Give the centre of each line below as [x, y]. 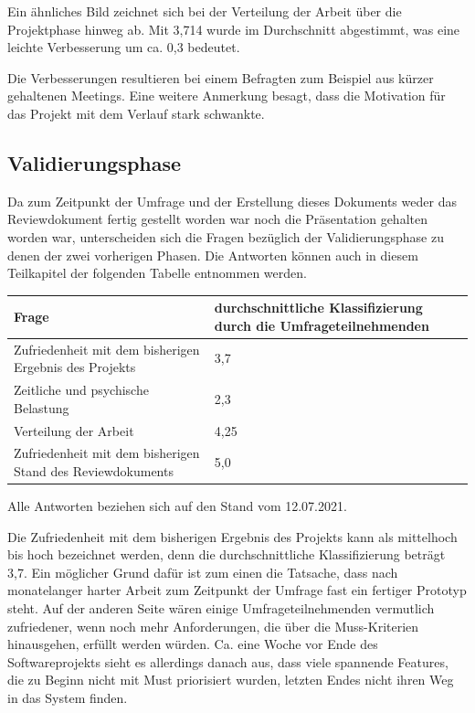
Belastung [42, 407]
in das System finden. [68, 698]
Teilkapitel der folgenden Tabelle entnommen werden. [157, 273]
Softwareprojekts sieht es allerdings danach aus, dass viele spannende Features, [228, 661]
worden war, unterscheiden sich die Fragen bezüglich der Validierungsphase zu [226, 236]
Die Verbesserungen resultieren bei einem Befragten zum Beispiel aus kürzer [221, 77]
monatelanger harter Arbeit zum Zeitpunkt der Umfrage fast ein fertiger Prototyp [237, 590]
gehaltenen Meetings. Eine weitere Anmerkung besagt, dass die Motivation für [227, 96]
